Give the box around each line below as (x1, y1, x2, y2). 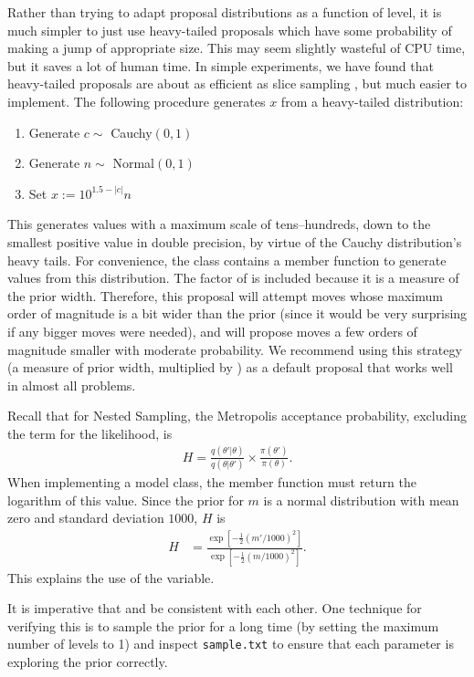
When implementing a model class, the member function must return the (7, 473, 416, 492)
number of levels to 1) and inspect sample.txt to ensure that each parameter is (7, 634, 454, 653)
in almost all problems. (7, 375, 136, 394)
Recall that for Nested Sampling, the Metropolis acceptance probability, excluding (7, 406, 467, 425)
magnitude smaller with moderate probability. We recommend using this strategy (7, 339, 462, 359)
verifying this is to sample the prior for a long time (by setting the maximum (7, 616, 439, 635)
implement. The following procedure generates (7, 91, 266, 110)
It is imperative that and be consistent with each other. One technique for (7, 599, 422, 618)
